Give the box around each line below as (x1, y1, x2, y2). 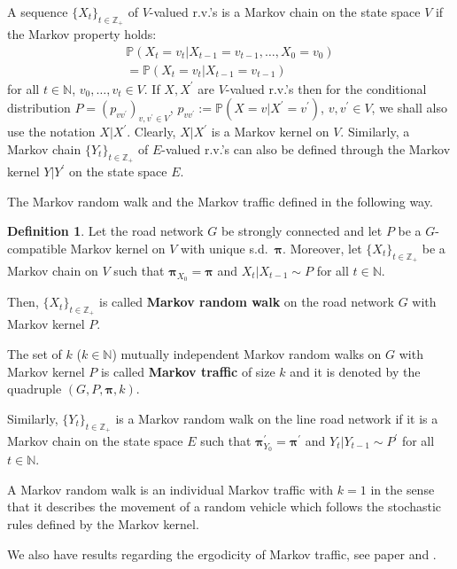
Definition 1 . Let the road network (7, 222, 204, 240)
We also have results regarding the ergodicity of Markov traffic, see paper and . (7, 544, 437, 563)
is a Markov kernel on (211, 122, 329, 141)
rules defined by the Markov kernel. (7, 515, 199, 533)
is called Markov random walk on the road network (98, 292, 394, 311)
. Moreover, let (283, 238, 362, 257)
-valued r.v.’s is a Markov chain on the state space (149, 3, 421, 20)
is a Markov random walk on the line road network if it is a (115, 409, 438, 427)
